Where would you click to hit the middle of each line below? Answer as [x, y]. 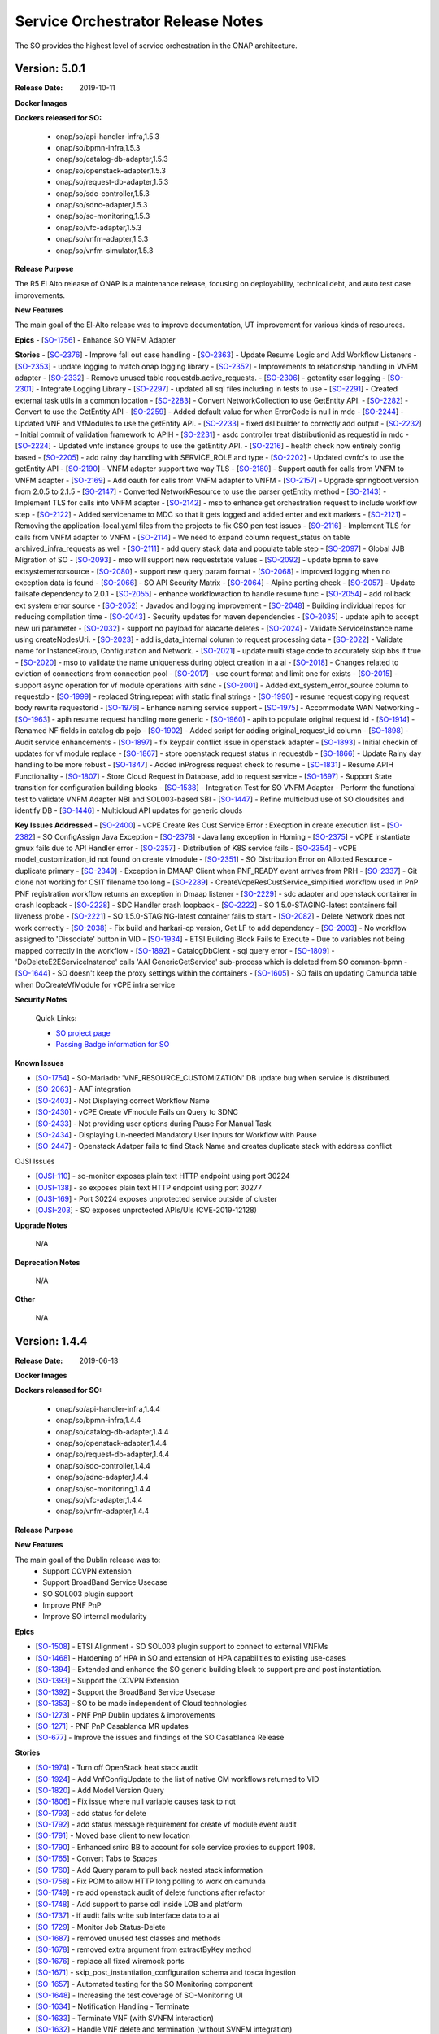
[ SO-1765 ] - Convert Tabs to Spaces [96, 1858]
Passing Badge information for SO [113, 1045]
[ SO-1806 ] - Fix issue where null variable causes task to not [135, 1801]
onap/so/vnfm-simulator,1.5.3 [104, 250]
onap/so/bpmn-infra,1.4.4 [98, 1421]
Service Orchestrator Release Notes [139, 21]
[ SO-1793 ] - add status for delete [91, 1813]
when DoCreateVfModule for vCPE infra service [95, 984]
